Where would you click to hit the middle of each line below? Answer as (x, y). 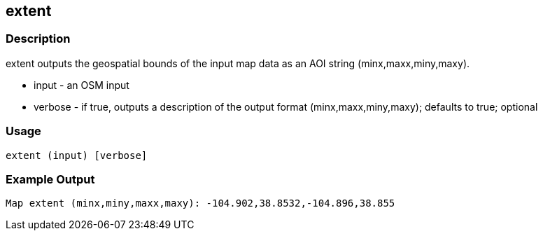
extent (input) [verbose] (77, 155)
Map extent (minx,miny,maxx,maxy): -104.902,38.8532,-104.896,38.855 (200, 203)
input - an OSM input (82, 85)
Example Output (50, 179)
